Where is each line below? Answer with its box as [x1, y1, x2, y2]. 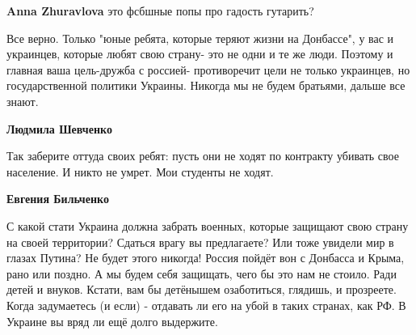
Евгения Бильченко [6, 190, 109, 207]
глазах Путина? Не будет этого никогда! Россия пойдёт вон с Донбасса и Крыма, [6, 249, 405, 266]
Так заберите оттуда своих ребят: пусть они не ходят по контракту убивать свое [6, 147, 399, 164]
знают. [6, 92, 39, 109]
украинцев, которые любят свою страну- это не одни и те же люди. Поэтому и [6, 45, 393, 62]
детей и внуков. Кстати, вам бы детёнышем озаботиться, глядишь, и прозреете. [6, 281, 397, 298]
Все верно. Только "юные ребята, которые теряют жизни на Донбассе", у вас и [6, 29, 394, 46]
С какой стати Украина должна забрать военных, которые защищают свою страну [6, 217, 409, 234]
